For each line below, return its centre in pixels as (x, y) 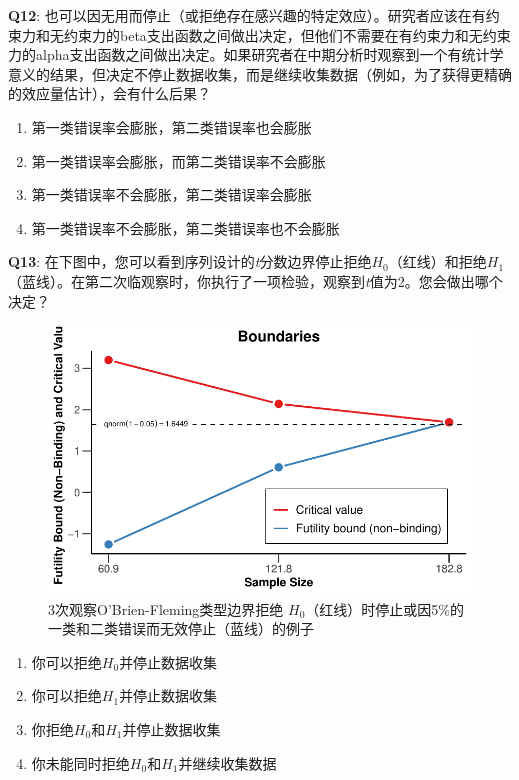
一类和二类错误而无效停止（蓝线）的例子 (181, 628)
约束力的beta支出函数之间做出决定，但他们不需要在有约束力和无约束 (287, 34)
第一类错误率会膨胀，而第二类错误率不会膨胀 (178, 160)
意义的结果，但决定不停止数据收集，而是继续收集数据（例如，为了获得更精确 (260, 73)
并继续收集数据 (227, 762)
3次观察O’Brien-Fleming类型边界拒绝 (166, 608)
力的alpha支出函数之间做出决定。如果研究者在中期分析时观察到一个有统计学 (256, 54)
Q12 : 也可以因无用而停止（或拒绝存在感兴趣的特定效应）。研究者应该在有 (247, 15)
